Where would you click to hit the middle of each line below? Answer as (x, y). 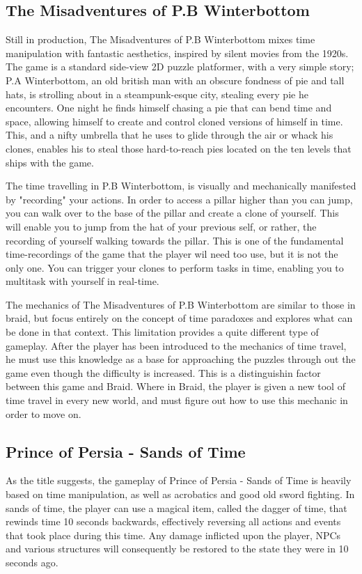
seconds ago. (32, 562)
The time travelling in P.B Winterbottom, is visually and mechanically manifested (181, 186)
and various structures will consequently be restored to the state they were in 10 (177, 549)
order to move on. (44, 413)
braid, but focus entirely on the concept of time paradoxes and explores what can (179, 318)
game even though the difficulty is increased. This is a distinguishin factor (163, 372)
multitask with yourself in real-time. (82, 281)
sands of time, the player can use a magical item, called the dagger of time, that (176, 507)
